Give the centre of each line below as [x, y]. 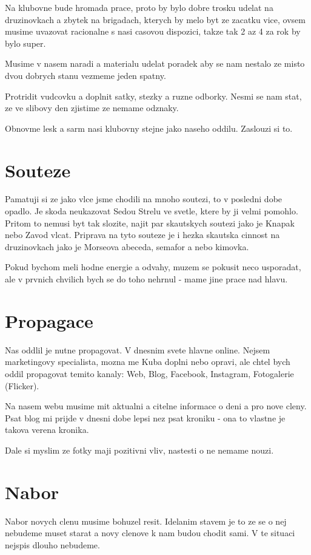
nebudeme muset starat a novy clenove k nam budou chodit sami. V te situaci [150, 533]
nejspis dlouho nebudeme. [52, 544]
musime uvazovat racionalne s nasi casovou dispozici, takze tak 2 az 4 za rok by [153, 31]
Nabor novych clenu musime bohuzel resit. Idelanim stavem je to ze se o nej [146, 521]
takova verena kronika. [47, 430]
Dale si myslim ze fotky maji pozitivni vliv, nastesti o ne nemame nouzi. [139, 450]
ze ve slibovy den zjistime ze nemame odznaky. [92, 108]
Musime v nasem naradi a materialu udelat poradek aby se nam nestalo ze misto [155, 63]
